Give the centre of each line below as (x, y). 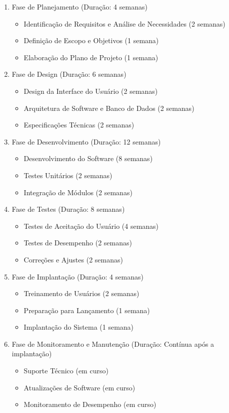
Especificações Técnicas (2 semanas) (79, 125)
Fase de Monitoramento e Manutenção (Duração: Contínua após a (113, 343)
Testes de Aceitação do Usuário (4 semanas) (91, 226)
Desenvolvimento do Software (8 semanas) (88, 158)
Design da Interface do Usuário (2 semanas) (91, 91)
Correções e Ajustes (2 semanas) (73, 259)
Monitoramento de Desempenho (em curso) (90, 404)
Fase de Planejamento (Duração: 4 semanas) (79, 7)
